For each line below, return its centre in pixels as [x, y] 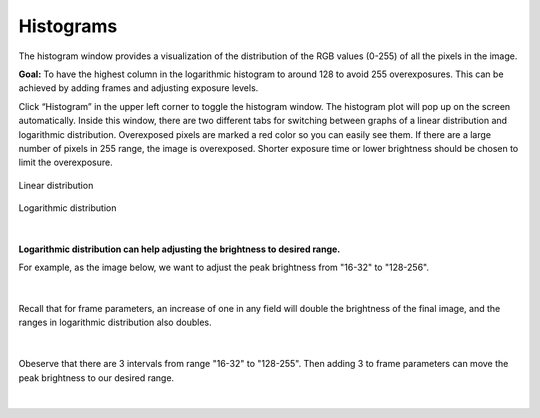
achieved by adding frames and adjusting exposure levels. [138, 88]
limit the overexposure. [66, 162]
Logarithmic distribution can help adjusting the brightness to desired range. [179, 249]
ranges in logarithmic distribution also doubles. [115, 322]
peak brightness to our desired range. [96, 377]
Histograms [68, 26]
